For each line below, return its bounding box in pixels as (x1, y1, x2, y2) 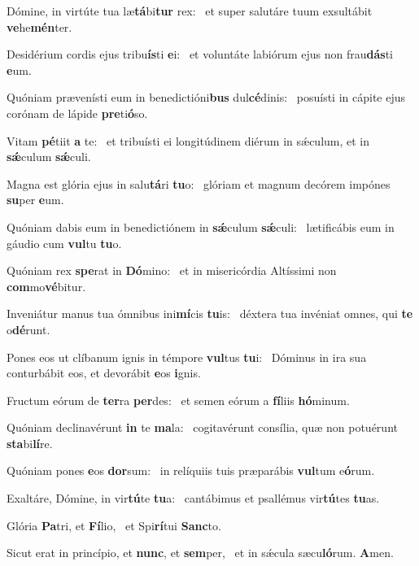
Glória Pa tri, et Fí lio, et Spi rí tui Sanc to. (7, 516, 221, 533)
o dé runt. (7, 320, 50, 337)
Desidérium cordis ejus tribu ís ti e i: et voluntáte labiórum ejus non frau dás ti (7, 46, 393, 63)
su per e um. (7, 191, 64, 208)
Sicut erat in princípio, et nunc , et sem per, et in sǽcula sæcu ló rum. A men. (7, 544, 394, 561)
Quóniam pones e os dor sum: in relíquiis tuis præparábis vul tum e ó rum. (7, 462, 375, 479)
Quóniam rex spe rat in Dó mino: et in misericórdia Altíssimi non (7, 262, 337, 279)
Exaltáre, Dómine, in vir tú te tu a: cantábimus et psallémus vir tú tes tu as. (7, 490, 380, 507)
